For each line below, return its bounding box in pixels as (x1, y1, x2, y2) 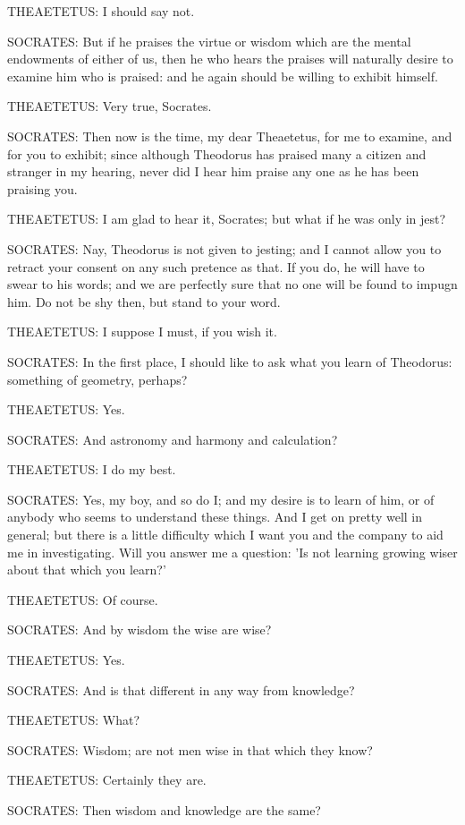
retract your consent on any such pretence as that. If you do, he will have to (7, 257, 425, 276)
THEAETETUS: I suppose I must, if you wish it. (7, 322, 277, 341)
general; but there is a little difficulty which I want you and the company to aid (7, 525, 444, 544)
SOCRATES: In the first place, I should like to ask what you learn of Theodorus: (7, 352, 452, 370)
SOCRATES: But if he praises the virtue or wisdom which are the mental (7, 31, 411, 50)
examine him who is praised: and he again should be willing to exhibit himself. (7, 66, 438, 85)
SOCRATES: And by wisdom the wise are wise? (7, 620, 272, 639)
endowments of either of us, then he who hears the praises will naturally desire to (7, 49, 453, 68)
